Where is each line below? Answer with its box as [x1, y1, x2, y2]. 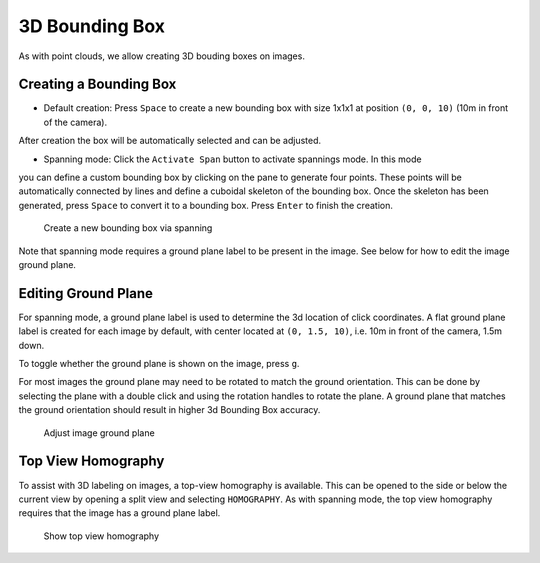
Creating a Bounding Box [18, 76, 177, 93]
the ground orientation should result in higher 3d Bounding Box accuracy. [18, 404, 321, 416]
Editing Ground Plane [18, 285, 154, 302]
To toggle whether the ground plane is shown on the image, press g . [18, 358, 300, 370]
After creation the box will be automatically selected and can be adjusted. [18, 135, 322, 147]
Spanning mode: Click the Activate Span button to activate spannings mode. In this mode [43, 153, 422, 165]
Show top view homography [43, 530, 160, 542]
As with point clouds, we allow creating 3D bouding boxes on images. [18, 50, 305, 62]
